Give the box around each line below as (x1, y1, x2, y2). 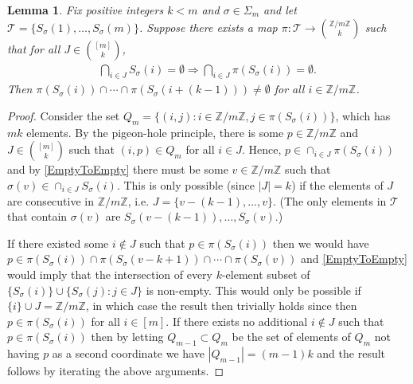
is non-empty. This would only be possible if (146, 281, 361, 298)
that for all (7, 40, 60, 57)
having (7, 345, 40, 362)
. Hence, (242, 141, 282, 158)
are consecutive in (7, 192, 94, 209)
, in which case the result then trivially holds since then (85, 297, 357, 314)
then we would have (272, 234, 369, 251)
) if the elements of (291, 177, 384, 193)
